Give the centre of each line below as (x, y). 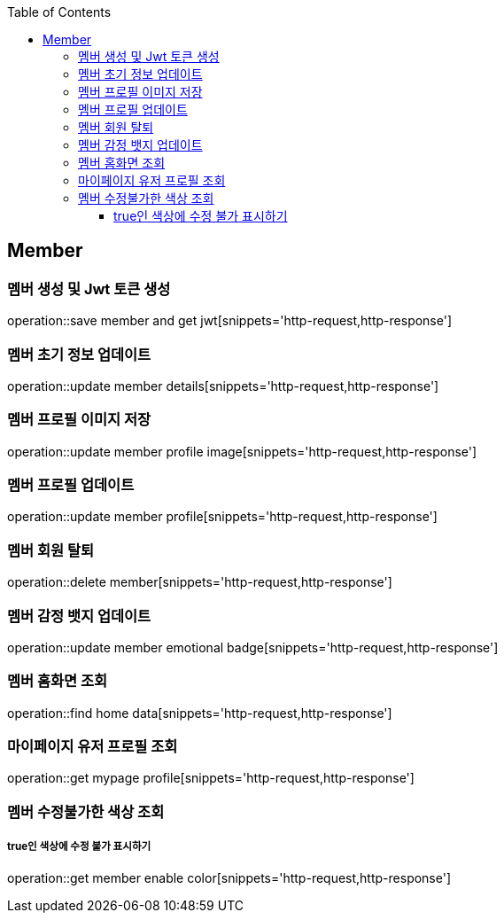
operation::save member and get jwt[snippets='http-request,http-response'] (230, 321)
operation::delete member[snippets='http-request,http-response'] (200, 582)
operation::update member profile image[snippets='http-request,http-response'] (242, 451)
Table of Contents (59, 12)
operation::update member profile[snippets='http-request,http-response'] (222, 517)
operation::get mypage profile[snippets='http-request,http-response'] (211, 778)
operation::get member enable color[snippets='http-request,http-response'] (229, 877)
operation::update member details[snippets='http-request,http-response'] (223, 386)
